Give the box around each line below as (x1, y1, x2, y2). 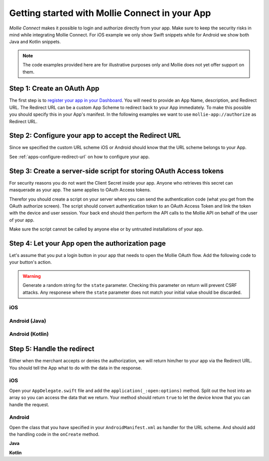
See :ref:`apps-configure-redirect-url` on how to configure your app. (9, 154, 150, 160)
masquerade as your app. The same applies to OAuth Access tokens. (9, 187, 151, 193)
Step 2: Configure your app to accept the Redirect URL (9, 131, 181, 140)
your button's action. (9, 259, 52, 265)
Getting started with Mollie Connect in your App (9, 7, 211, 18)
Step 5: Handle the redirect (9, 345, 95, 353)
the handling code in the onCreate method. (9, 432, 100, 438)
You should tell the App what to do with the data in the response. (9, 365, 142, 371)
